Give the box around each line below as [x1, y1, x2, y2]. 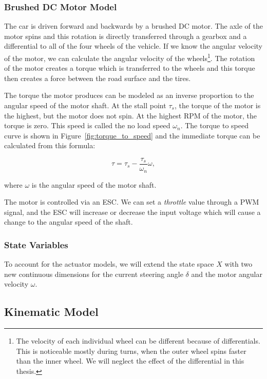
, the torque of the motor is [174, 100, 261, 111]
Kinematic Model [4, 304, 99, 320]
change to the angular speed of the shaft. [4, 216, 133, 227]
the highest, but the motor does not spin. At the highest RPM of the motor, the [4, 110, 257, 121]
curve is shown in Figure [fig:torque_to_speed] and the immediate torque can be [4, 130, 260, 141]
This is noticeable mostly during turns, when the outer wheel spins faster [16, 345, 246, 356]
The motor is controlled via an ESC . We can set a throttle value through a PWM [4, 196, 259, 207]
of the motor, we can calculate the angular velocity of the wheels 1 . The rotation [4, 51, 255, 63]
